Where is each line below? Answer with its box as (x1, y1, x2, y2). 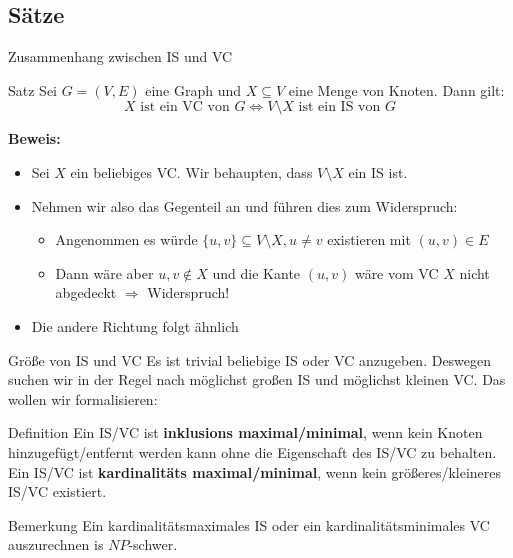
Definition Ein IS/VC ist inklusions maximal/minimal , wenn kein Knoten (8, 422, 483, 443)
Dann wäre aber (55, 262, 154, 283)
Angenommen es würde (55, 229, 198, 250)
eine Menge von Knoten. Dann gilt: (288, 79, 505, 100)
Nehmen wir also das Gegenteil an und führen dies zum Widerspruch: (31, 195, 458, 216)
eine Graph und (145, 79, 242, 100)
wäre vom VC (354, 262, 439, 283)
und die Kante (212, 262, 301, 283)
